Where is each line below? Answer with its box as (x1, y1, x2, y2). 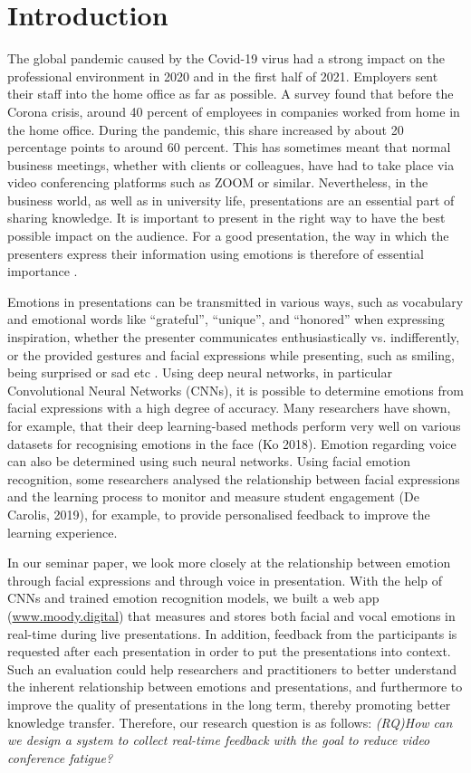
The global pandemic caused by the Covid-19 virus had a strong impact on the (7, 49, 445, 68)
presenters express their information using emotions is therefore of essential (7, 243, 424, 262)
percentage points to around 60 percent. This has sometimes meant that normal (7, 138, 451, 157)
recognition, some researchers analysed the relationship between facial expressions (7, 469, 460, 488)
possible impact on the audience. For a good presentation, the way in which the (7, 226, 449, 245)
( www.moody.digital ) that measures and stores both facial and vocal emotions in (7, 606, 456, 625)
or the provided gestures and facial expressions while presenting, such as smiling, (7, 345, 455, 364)
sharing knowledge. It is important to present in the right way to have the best (7, 208, 446, 227)
